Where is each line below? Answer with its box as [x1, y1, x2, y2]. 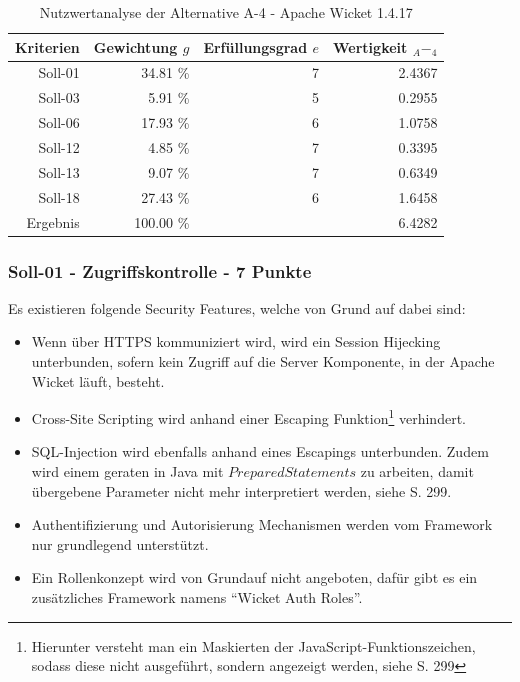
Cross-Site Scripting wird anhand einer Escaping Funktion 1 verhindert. [31, 405, 466, 428]
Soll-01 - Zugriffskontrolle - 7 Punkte [8, 258, 312, 283]
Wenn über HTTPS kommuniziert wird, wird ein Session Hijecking [31, 331, 441, 352]
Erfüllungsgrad [203, 36, 308, 57]
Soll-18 [38, 186, 80, 207]
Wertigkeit [333, 36, 408, 57]
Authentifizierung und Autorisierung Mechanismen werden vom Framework [31, 514, 493, 535]
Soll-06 [38, 112, 80, 133]
